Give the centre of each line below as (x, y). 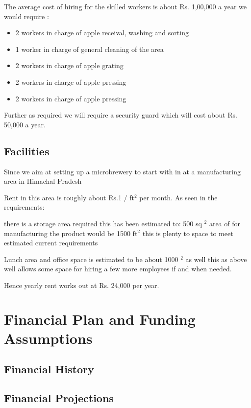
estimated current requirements (51, 243)
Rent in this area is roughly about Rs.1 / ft (69, 197)
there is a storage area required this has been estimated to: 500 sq (103, 223)
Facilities (27, 151)
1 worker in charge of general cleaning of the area (89, 49)
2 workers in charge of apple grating (69, 65)
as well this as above (216, 259)
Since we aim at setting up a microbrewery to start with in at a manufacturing (122, 171)
